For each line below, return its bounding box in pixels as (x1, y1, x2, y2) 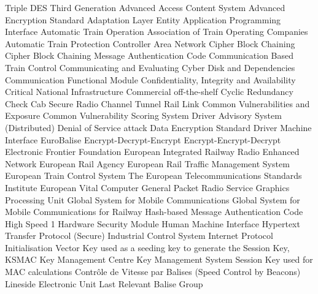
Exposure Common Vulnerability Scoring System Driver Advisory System (5, 109, 282, 122)
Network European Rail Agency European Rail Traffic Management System (5, 157, 290, 170)
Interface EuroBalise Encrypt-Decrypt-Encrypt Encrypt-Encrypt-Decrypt (5, 133, 281, 146)
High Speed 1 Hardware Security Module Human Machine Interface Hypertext (5, 217, 300, 230)
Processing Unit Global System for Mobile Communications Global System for (5, 193, 300, 206)
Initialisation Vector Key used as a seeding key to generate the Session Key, (5, 241, 290, 254)
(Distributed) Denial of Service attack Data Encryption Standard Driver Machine (5, 121, 312, 134)
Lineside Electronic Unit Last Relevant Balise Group (5, 277, 203, 290)
